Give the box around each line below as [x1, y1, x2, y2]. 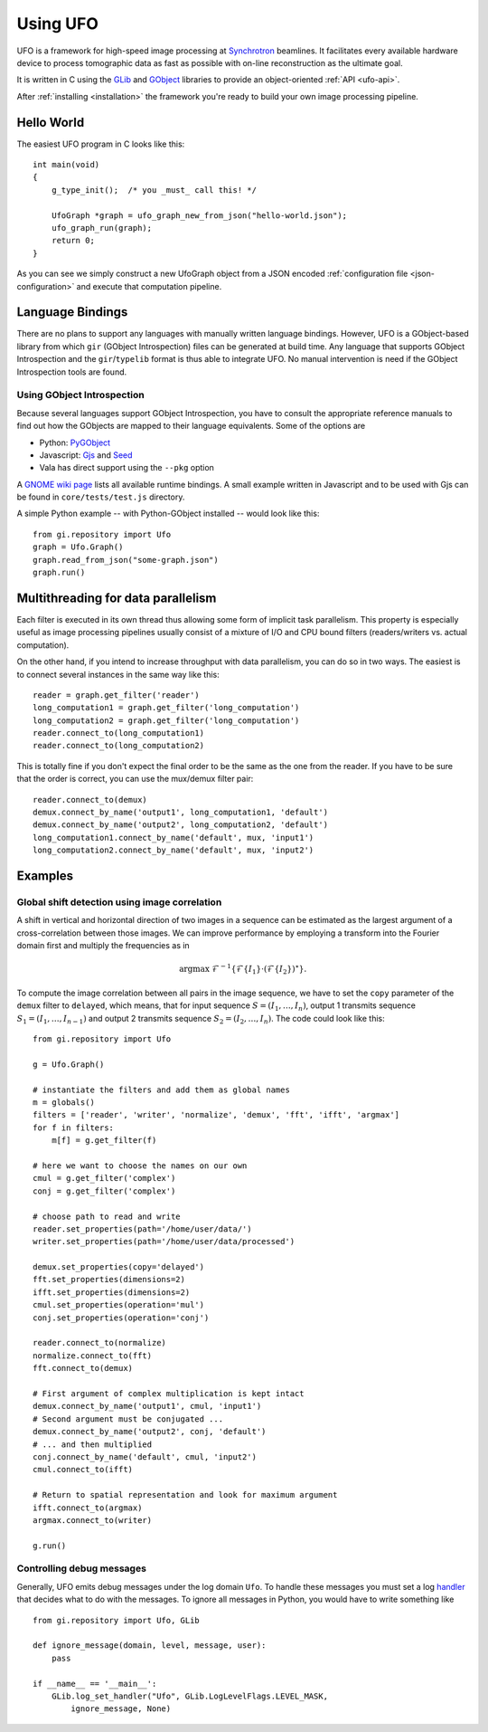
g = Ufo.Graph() [33, 1059, 105, 1070]
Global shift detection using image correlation [16, 896, 222, 909]
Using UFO [16, 14, 99, 33]
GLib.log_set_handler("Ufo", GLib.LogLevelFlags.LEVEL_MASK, [51, 1690, 329, 1701]
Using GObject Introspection [16, 389, 145, 402]
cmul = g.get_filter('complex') [33, 1173, 176, 1184]
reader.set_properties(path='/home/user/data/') [33, 1223, 252, 1234]
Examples [16, 869, 74, 884]
